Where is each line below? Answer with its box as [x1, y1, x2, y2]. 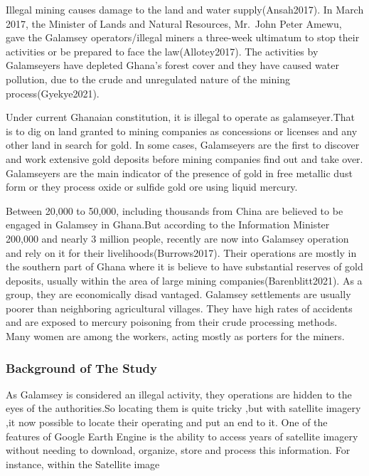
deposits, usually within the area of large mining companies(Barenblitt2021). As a [6, 273, 363, 287]
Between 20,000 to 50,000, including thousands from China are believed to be [6, 203, 343, 218]
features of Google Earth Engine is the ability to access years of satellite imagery [6, 428, 358, 443]
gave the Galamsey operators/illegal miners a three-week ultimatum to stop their [6, 30, 360, 45]
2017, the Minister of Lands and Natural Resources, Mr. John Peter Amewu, [6, 16, 342, 31]
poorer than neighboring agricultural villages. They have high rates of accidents [6, 300, 353, 315]
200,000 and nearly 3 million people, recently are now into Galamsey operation [6, 231, 349, 245]
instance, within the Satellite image [6, 456, 160, 471]
